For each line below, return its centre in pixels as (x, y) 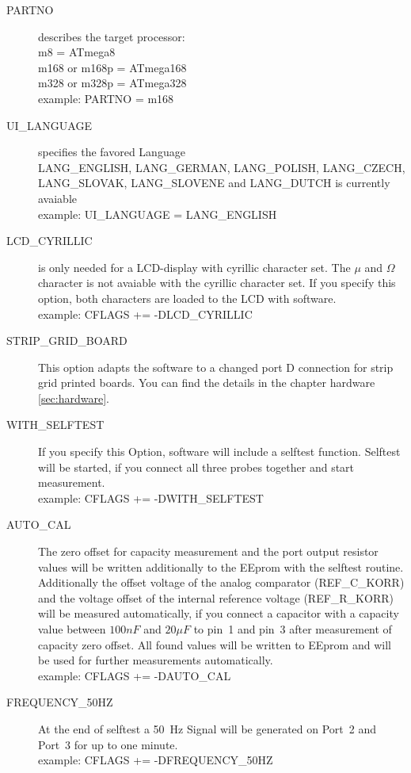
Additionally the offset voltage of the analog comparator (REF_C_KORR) (221, 582)
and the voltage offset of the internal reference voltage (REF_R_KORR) (216, 597)
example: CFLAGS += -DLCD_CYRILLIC (145, 314)
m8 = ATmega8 (77, 52)
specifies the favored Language (112, 152)
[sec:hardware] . (74, 398)
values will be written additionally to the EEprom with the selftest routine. (221, 566)
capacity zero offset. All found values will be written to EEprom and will (215, 644)
